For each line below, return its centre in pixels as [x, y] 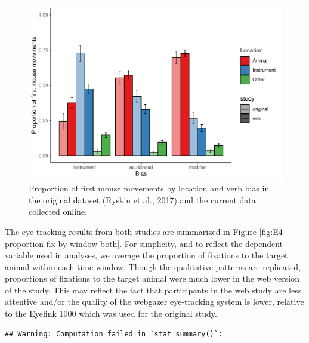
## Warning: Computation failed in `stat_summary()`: [114, 334]
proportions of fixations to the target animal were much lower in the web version [152, 278]
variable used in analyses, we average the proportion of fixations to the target [146, 255]
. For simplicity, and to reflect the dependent [201, 243]
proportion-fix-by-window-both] [62, 243]
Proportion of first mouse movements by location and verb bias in [149, 188]
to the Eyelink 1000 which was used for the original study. [111, 313]
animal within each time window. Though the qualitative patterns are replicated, [153, 266]
